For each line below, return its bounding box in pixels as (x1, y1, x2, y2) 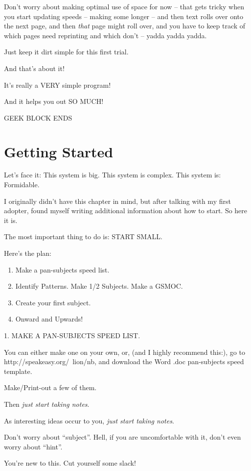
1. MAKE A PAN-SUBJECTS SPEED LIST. (4, 330, 140, 340)
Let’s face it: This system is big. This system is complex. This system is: (4, 170, 221, 180)
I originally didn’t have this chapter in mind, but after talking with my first (4, 196, 231, 206)
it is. (4, 215, 18, 225)
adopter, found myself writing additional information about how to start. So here (4, 205, 248, 216)
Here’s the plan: (4, 248, 51, 258)
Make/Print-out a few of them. (4, 382, 97, 393)
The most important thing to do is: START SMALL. (4, 231, 162, 242)
